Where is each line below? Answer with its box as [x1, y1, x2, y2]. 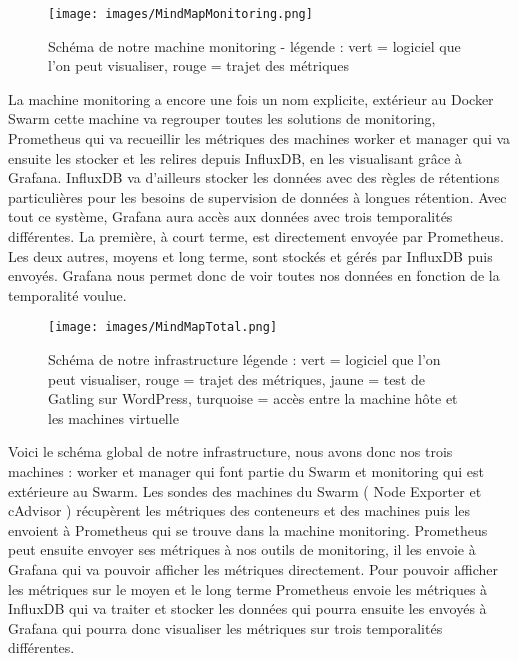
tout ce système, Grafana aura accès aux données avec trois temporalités [8, 206, 453, 227]
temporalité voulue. [8, 284, 127, 305]
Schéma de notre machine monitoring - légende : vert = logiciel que [48, 35, 461, 56]
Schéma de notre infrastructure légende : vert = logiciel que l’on [48, 349, 441, 370]
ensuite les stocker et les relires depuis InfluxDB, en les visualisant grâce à [8, 147, 462, 168]
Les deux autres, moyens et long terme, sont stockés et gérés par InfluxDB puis [8, 245, 493, 266]
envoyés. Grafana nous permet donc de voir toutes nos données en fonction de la [8, 265, 500, 286]
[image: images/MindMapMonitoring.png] [48, 7, 313, 21]
